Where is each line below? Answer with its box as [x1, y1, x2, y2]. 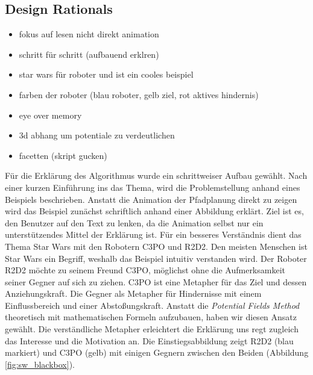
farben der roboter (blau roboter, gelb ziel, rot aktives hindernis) [19, 88, 259, 101]
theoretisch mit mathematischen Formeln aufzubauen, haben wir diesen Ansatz [5, 311, 297, 323]
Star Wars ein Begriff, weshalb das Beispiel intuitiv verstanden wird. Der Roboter [5, 252, 307, 264]
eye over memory [19, 108, 82, 121]
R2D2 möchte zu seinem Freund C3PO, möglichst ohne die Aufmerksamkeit [5, 264, 285, 276]
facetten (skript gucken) [19, 149, 107, 161]
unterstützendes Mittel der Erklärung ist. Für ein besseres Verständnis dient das [5, 228, 302, 241]
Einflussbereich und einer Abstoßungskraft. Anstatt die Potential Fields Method [5, 299, 300, 311]
